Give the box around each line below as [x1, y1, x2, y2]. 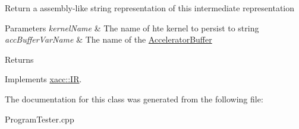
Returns [5, 53, 34, 65]
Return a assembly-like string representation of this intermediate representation [5, 2, 295, 14]
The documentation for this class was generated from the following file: [5, 92, 263, 105]
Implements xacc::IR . [5, 73, 82, 85]
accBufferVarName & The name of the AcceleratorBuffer [5, 33, 212, 46]
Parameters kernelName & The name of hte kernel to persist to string [5, 21, 259, 34]
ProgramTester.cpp [5, 112, 74, 125]
